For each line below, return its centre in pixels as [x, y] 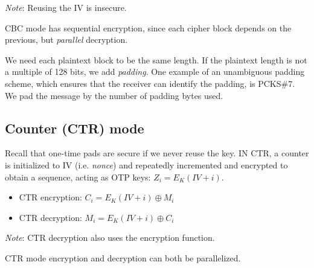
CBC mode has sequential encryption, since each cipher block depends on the [148, 27]
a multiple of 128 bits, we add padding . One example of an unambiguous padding [155, 72]
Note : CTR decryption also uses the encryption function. [110, 238]
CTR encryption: [50, 197]
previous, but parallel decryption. [66, 40]
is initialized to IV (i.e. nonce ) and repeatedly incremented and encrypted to [146, 164]
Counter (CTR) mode [75, 128]
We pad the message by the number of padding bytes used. [114, 95]
